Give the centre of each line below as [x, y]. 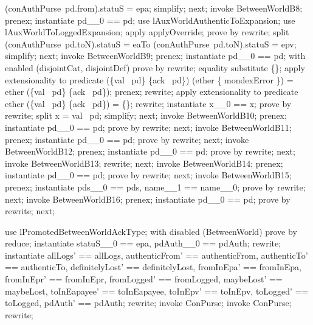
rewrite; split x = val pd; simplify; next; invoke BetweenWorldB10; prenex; [146, 115]
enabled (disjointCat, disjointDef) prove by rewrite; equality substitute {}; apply [155, 67]
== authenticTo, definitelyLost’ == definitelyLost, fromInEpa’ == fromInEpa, [153, 267]
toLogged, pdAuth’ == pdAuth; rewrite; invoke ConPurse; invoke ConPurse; [148, 303]
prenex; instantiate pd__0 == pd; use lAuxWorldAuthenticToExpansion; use [150, 20]
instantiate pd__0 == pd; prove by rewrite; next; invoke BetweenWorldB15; [148, 175]
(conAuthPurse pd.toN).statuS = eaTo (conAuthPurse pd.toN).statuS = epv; [151, 44]
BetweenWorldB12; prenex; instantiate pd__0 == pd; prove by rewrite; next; [150, 151]
